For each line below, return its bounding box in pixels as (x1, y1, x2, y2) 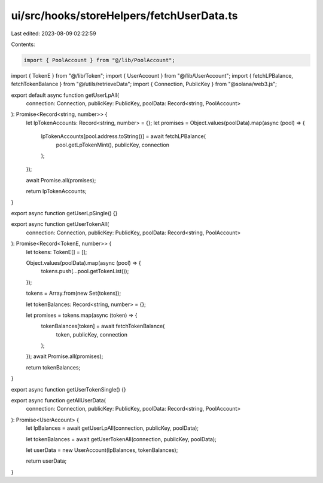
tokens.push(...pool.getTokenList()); (41, 268, 129, 275)
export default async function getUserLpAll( (11, 91, 120, 99)
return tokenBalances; (26, 363, 81, 371)
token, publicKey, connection (56, 331, 128, 338)
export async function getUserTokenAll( (11, 221, 109, 228)
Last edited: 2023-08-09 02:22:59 (11, 30, 96, 37)
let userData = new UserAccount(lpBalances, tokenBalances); (26, 446, 178, 454)
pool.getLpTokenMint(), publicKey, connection (56, 141, 170, 148)
